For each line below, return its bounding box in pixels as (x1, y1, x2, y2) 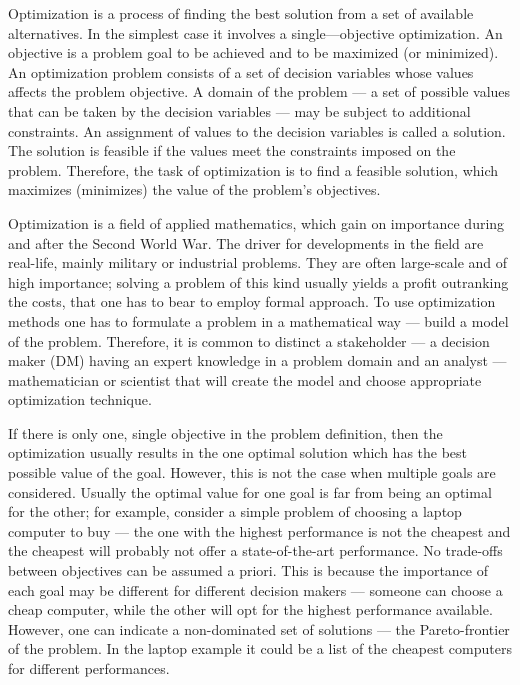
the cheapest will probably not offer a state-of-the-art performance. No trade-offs (8, 540, 503, 561)
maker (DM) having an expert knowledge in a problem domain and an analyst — (8, 350, 507, 371)
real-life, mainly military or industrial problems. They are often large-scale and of (8, 252, 508, 273)
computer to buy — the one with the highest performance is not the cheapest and (8, 520, 511, 541)
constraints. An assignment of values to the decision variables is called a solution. (8, 120, 506, 141)
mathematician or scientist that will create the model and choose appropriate (8, 369, 482, 390)
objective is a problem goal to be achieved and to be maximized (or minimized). (8, 42, 499, 63)
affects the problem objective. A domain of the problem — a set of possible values (8, 81, 511, 102)
